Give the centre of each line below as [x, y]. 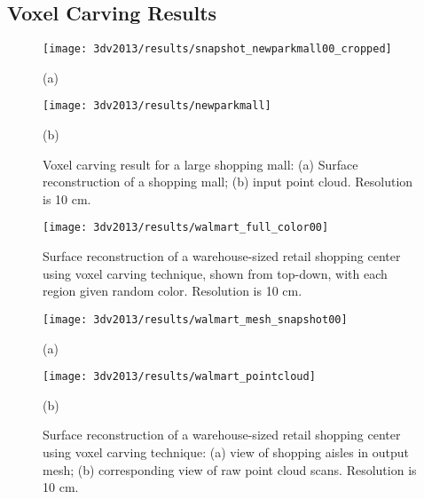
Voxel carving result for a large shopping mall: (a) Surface [200, 164]
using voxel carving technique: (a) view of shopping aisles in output [226, 452]
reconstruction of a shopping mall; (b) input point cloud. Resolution [228, 182]
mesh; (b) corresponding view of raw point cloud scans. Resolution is [230, 469]
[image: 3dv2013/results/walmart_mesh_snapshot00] [195, 319]
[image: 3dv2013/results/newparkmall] [157, 106]
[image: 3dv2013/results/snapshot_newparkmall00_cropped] [217, 49]
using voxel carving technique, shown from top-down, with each [215, 273]
